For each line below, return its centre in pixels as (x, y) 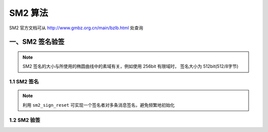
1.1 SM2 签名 (24, 82)
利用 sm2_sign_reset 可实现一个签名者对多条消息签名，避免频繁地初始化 (99, 105)
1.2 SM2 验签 (25, 120)
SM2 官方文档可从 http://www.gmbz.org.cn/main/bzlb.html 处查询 (76, 28)
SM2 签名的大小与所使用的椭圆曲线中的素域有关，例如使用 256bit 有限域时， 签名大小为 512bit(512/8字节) (131, 66)
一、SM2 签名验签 (37, 42)
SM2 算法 (29, 13)
